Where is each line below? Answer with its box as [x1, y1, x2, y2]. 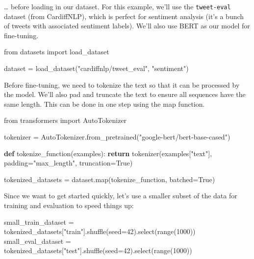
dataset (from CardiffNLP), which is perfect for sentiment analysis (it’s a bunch [4, 11, 244, 21]
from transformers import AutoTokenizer [4, 115, 127, 125]
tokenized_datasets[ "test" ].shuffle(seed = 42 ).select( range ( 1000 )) [4, 245, 192, 256]
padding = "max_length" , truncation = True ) [4, 158, 133, 168]
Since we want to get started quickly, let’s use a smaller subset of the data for [4, 190, 237, 201]
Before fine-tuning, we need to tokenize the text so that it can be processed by [4, 79, 240, 90]
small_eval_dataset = [4, 235, 71, 246]
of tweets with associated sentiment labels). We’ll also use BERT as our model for [4, 21, 250, 31]
